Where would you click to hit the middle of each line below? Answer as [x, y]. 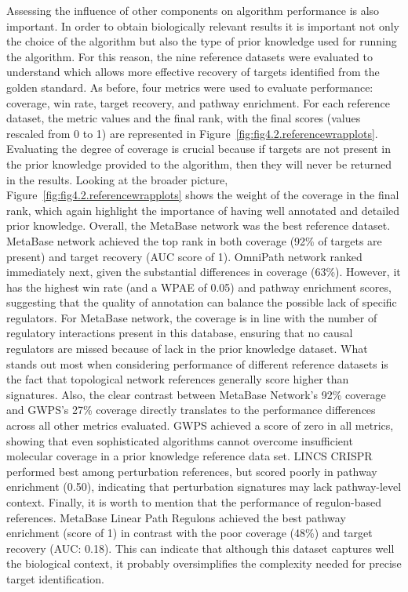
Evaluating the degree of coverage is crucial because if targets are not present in [199, 149]
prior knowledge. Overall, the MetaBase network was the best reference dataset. [199, 225]
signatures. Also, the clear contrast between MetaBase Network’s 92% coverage [196, 394]
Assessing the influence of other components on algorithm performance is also [193, 10]
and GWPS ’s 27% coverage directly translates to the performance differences [191, 410]
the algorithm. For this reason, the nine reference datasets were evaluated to [189, 56]
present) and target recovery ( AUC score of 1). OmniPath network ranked [184, 256]
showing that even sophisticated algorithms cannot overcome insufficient [180, 440]
